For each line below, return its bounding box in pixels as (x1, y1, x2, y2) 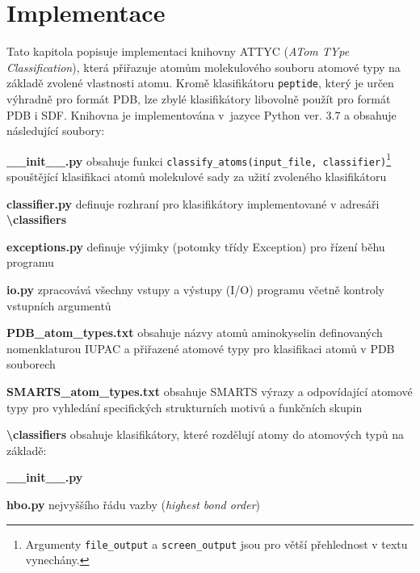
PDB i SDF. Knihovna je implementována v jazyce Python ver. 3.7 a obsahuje (6, 106, 397, 123)
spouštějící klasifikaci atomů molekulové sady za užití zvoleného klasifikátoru (6, 168, 387, 185)
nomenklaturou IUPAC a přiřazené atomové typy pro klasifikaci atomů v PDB (6, 339, 395, 356)
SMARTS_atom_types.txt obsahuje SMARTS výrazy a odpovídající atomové (6, 383, 413, 399)
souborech (6, 356, 56, 373)
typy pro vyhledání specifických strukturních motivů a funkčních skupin (6, 398, 363, 415)
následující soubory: (6, 122, 105, 139)
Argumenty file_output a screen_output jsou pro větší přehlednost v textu (25, 535, 408, 552)
